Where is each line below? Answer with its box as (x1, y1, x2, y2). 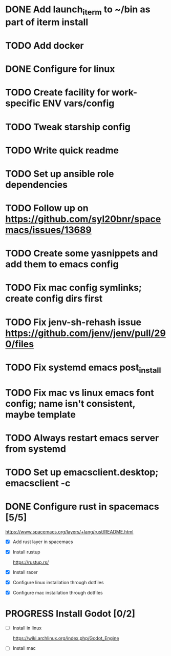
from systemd (5, 443, 67, 454)
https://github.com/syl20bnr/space (5, 213, 161, 225)
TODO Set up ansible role (5, 168, 114, 180)
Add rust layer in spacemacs (12, 539, 73, 545)
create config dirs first (5, 293, 103, 305)
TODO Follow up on (5, 203, 89, 214)
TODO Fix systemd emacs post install (5, 362, 161, 375)
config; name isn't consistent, (5, 397, 136, 409)
